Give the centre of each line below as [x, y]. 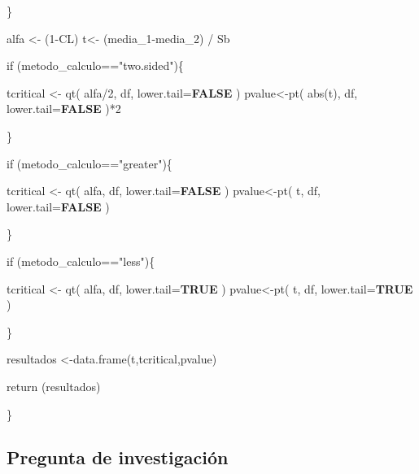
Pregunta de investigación [118, 457]
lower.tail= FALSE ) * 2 [64, 109]
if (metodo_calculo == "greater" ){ [89, 163]
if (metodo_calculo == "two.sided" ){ [95, 65]
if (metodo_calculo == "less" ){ [81, 261]
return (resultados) [54, 386]
